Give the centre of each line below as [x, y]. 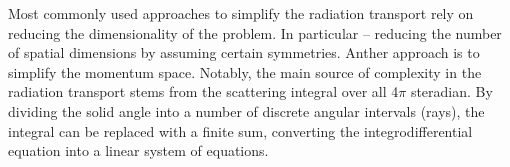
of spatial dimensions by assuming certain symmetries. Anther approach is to [244, 52]
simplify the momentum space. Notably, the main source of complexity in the [245, 71]
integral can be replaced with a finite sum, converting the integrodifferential [240, 130]
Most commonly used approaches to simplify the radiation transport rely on [241, 13]
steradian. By [451, 91]
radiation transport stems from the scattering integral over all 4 [203, 91]
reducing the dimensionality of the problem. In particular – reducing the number [255, 32]
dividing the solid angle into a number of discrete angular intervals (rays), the [246, 110]
